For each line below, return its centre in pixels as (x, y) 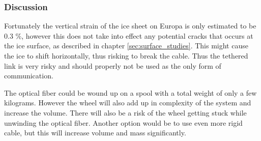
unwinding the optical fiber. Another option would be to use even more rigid (123, 122)
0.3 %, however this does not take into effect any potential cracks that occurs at (129, 35)
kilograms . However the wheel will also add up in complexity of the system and (128, 103)
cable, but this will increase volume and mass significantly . (95, 133)
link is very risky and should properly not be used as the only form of (113, 65)
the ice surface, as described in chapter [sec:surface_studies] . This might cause (126, 46)
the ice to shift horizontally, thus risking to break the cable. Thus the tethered (126, 55)
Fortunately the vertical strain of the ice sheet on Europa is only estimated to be (130, 26)
